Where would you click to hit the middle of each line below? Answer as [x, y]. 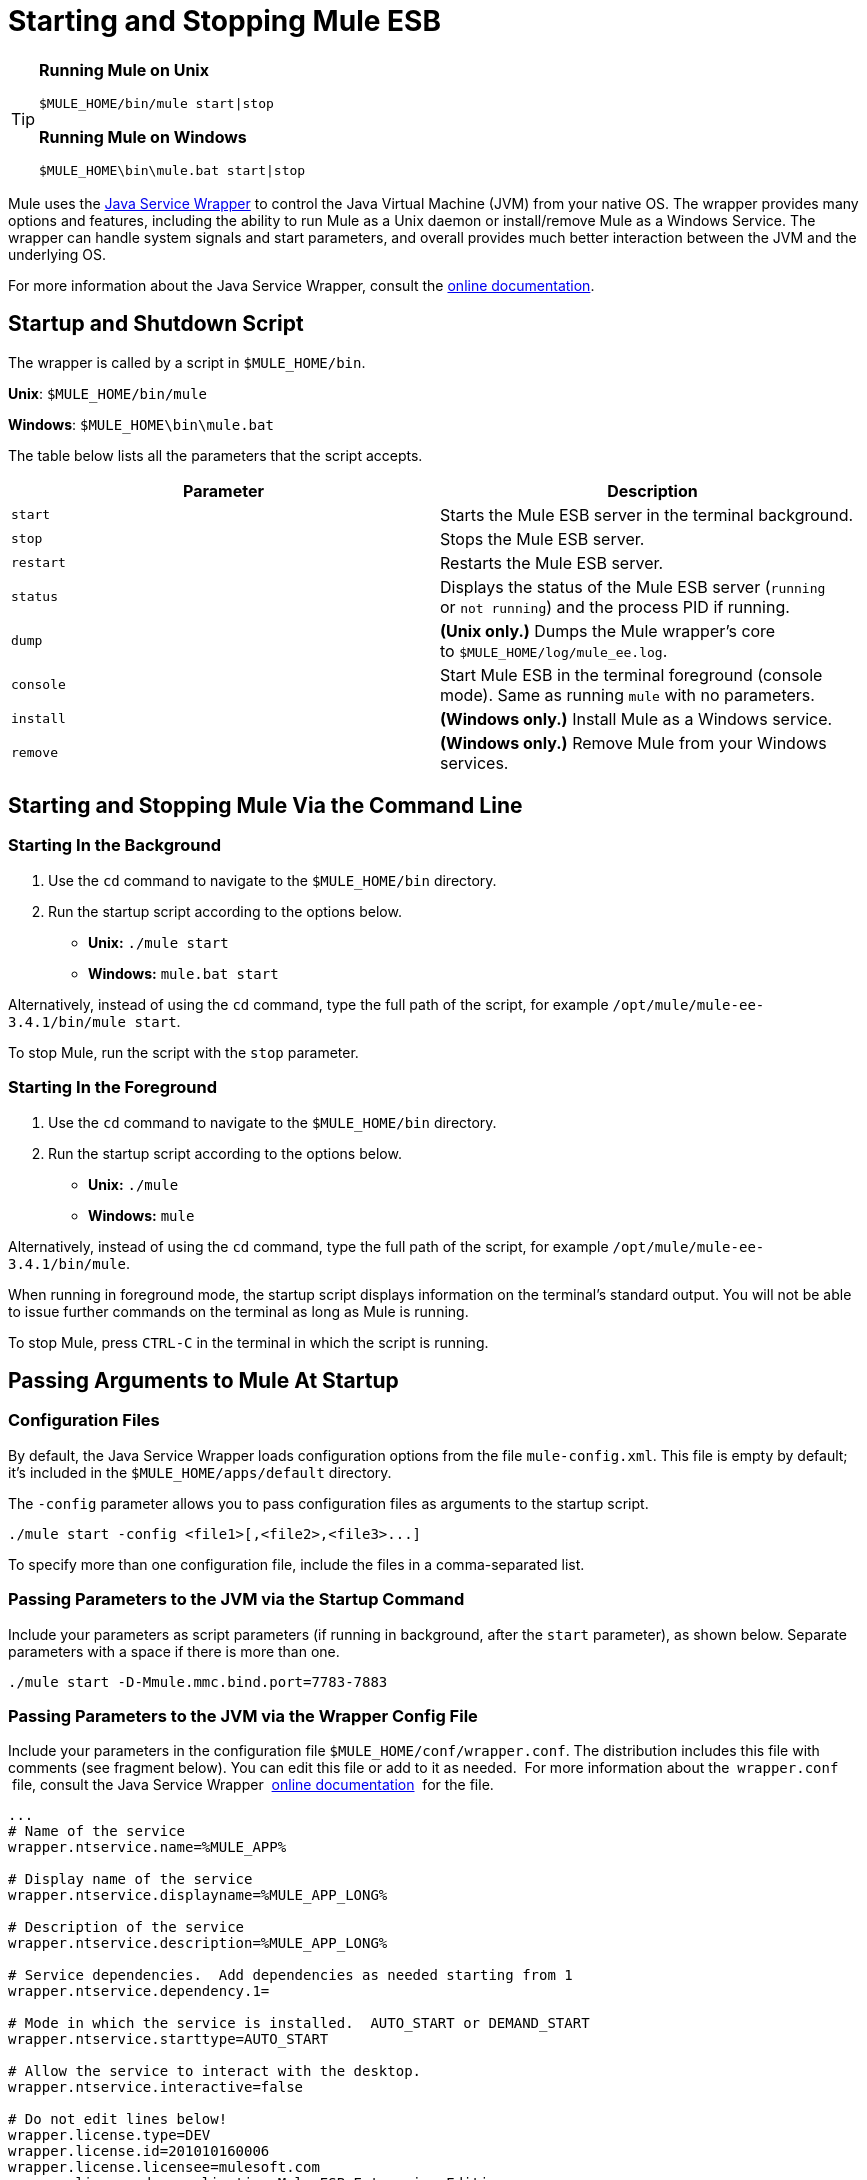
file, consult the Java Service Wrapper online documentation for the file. [252, 1785]
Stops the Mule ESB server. [542, 538]
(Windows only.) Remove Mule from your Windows [633, 742]
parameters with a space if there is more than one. [174, 1651]
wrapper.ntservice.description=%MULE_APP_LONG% [198, 1943]
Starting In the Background [114, 845]
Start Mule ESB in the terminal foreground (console [631, 674]
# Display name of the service [130, 1879]
